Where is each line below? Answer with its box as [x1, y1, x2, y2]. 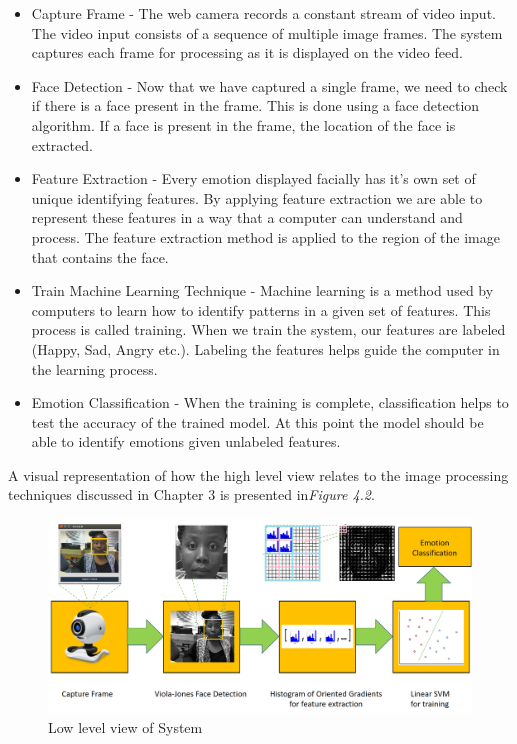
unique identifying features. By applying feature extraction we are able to [31, 187, 483, 208]
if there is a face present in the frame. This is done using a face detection [31, 95, 480, 116]
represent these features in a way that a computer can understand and [31, 207, 463, 228]
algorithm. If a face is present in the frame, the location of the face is [31, 114, 456, 135]
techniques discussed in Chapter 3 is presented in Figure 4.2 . [8, 484, 375, 505]
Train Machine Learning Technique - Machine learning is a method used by [31, 280, 494, 301]
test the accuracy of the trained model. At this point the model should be [31, 411, 484, 432]
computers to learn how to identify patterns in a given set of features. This [31, 299, 491, 320]
